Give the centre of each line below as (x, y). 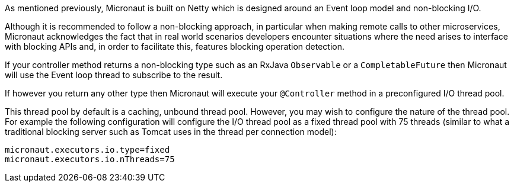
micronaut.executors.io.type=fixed (87, 150)
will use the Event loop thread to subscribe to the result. (114, 75)
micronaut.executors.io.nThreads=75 (90, 159)
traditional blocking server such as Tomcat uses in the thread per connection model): (171, 132)
